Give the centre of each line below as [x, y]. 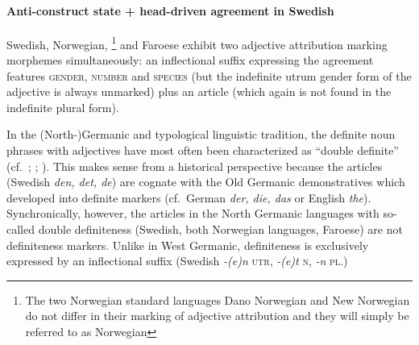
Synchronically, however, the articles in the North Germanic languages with [193, 213]
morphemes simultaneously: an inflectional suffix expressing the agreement [190, 60]
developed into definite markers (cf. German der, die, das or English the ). [189, 197]
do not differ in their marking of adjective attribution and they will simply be [217, 316]
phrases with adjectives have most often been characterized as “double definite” [203, 150]
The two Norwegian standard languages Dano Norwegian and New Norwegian [218, 299]
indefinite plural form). [63, 107]
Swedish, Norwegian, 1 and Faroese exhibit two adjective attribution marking [197, 43]
